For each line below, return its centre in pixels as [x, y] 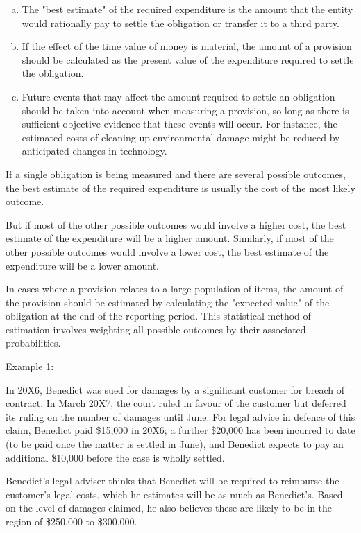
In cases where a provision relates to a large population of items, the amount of [175, 289]
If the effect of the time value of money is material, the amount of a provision [187, 46]
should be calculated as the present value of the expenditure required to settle [188, 59]
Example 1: [30, 366]
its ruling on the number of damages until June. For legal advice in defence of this [180, 416]
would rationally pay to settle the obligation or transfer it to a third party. [180, 23]
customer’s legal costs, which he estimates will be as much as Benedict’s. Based [174, 494]
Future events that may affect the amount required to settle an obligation [178, 96]
